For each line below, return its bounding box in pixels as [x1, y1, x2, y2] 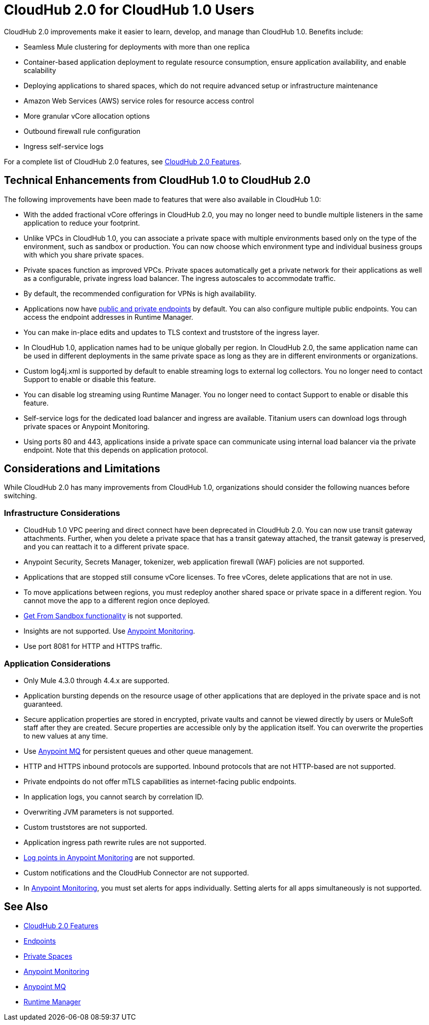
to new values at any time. [24, 731, 108, 740]
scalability [24, 66, 56, 75]
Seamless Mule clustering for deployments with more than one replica [24, 42, 250, 51]
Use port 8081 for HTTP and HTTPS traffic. [24, 642, 162, 651]
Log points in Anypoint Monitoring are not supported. [24, 853, 195, 862]
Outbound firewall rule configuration [24, 127, 141, 135]
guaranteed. [24, 699, 63, 708]
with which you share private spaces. [24, 250, 144, 259]
